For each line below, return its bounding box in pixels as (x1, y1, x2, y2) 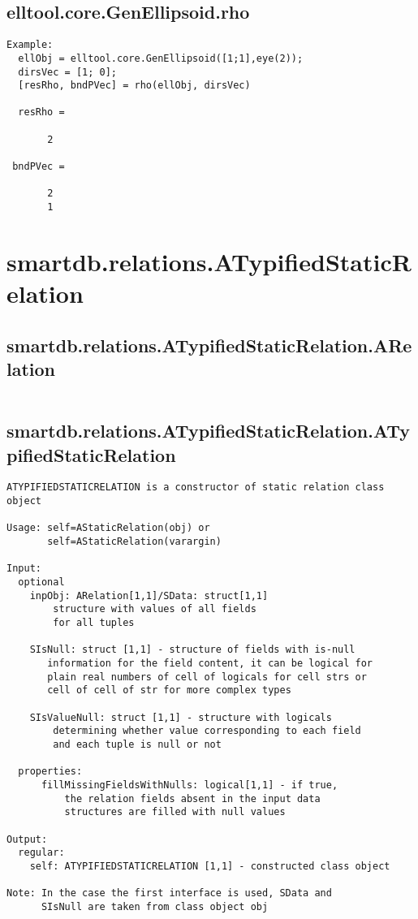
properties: (18, 766, 83, 778)
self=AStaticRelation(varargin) (47, 536, 222, 548)
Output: (6, 833, 48, 845)
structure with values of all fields (53, 603, 256, 615)
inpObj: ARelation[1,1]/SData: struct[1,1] (29, 589, 269, 602)
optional (18, 576, 65, 589)
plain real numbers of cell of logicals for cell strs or (47, 671, 367, 683)
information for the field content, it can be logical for (47, 658, 373, 670)
